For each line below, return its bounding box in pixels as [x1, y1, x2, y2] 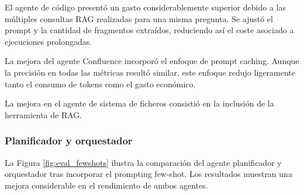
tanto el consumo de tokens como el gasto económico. [5, 77, 196, 90]
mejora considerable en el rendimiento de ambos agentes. [5, 179, 208, 191]
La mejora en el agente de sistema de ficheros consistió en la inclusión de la [5, 97, 274, 109]
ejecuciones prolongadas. [5, 35, 92, 47]
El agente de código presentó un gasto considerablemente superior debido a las [5, 1, 286, 13]
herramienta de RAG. [5, 108, 82, 120]
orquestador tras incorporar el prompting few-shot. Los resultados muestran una [5, 168, 292, 180]
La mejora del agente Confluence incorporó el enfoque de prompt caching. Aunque [5, 55, 299, 67]
